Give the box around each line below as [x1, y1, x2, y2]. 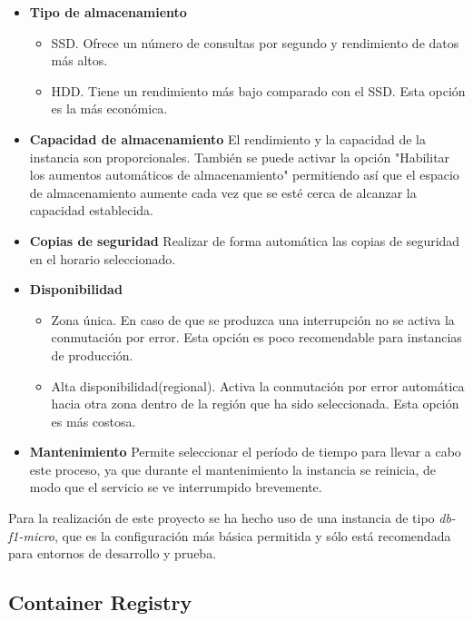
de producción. [51, 345, 133, 364]
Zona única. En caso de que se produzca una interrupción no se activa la [51, 310, 455, 329]
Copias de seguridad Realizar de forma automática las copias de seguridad [29, 231, 460, 250]
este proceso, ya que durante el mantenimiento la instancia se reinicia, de [29, 459, 437, 478]
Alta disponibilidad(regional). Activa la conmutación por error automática [51, 376, 465, 395]
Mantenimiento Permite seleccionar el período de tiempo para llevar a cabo [29, 442, 461, 461]
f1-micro [8, 526, 55, 545]
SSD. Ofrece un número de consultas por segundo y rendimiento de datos [51, 33, 459, 52]
